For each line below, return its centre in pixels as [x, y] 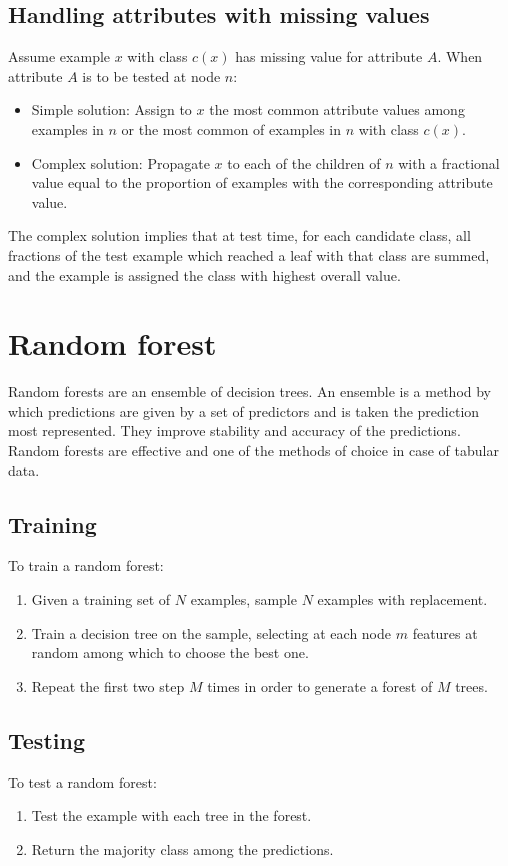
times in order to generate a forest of [320, 685]
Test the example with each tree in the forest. [171, 815]
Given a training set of [101, 599]
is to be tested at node [151, 75]
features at [445, 632]
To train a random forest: [86, 565]
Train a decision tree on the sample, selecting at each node [211, 632]
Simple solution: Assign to [111, 109]
